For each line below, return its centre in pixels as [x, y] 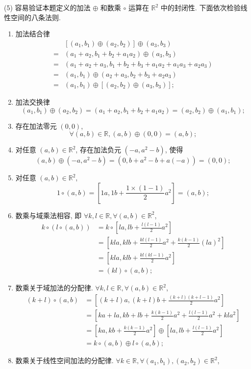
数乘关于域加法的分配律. [54, 288]
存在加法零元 [36, 126]
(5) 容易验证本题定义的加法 [47, 7]
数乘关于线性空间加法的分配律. [64, 360]
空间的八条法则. [36, 17]
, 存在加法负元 [98, 150]
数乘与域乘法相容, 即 [49, 215]
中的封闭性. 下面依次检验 [201, 7]
